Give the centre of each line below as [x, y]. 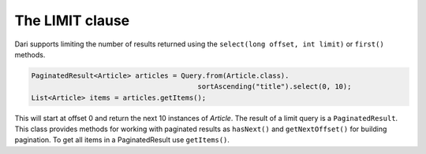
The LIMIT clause [72, 20]
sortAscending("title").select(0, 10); [275, 87]
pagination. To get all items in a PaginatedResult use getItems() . [122, 140]
